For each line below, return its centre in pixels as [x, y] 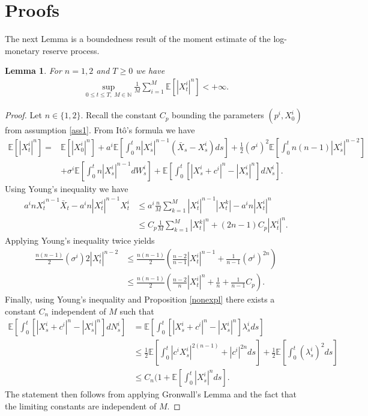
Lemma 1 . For [33, 71]
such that [137, 311]
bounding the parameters [218, 115]
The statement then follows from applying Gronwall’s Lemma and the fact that [151, 394]
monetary [22, 50]
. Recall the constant [119, 115]
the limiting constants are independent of [81, 406]
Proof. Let [23, 115]
